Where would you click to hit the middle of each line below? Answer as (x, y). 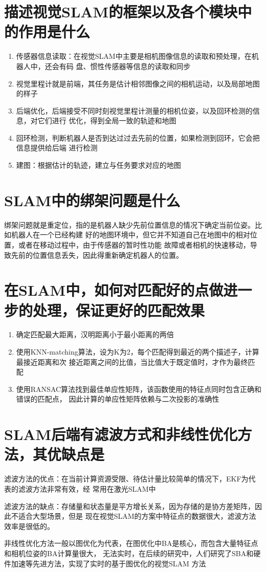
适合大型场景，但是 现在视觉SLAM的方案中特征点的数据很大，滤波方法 (137, 516)
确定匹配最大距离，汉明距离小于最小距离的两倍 (95, 334)
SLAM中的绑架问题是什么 (92, 200)
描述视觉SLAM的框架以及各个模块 (121, 12)
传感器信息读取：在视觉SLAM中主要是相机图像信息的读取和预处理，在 (134, 56)
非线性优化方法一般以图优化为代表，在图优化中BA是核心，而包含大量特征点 (131, 543)
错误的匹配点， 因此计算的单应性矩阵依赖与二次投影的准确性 (118, 399)
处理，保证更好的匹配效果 (119, 310)
